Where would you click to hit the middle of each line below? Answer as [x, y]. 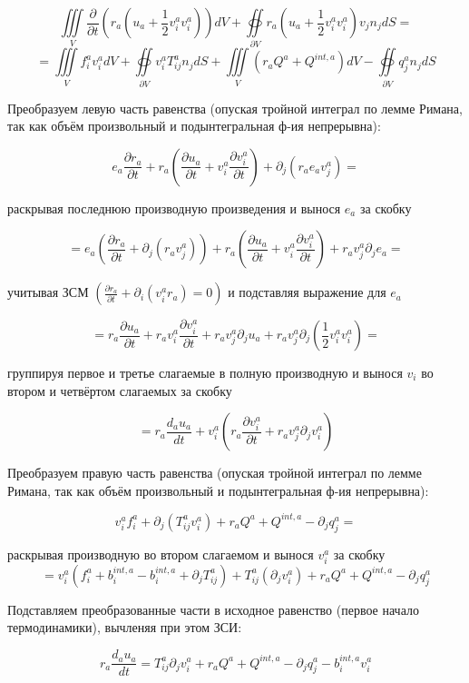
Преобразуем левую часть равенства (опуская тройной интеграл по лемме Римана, [235, 108]
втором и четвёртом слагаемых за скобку [120, 390]
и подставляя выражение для [307, 292]
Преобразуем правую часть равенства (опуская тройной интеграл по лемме [215, 473]
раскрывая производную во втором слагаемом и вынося [161, 554]
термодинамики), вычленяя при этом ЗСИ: [125, 627]
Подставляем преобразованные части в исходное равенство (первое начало [213, 609]
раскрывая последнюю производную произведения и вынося [174, 208]
